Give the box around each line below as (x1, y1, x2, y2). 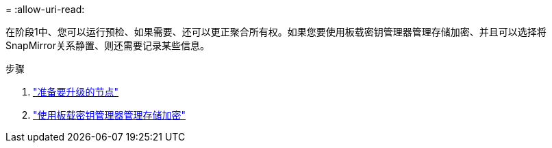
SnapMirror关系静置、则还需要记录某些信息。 (5, 40, 210, 51)
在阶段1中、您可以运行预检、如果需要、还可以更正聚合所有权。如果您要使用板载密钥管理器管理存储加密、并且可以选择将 (5, 26, 547, 38)
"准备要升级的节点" (33, 86, 119, 98)
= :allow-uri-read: (5, 3, 85, 15)
